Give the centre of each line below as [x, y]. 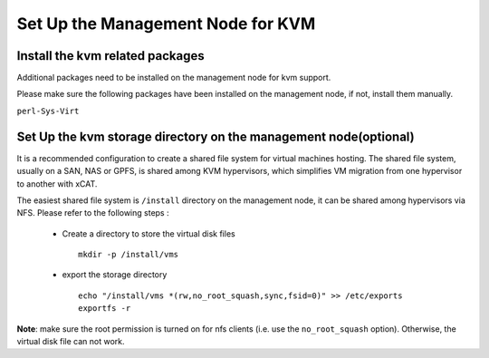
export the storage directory [115, 275]
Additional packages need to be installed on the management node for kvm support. [174, 78]
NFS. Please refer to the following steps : [93, 213]
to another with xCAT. [57, 184]
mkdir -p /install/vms [129, 255]
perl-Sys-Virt [48, 111]
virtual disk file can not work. [71, 342]
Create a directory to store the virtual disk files [149, 233]
